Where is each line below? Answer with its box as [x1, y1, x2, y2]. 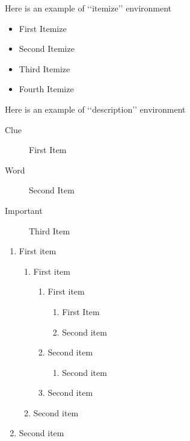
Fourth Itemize [19, 83, 74, 95]
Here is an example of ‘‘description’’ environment [5, 102, 186, 115]
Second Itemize [19, 42, 75, 55]
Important [5, 204, 43, 216]
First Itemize [19, 22, 67, 34]
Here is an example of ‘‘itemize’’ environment [5, 2, 172, 14]
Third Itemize [19, 62, 70, 75]
